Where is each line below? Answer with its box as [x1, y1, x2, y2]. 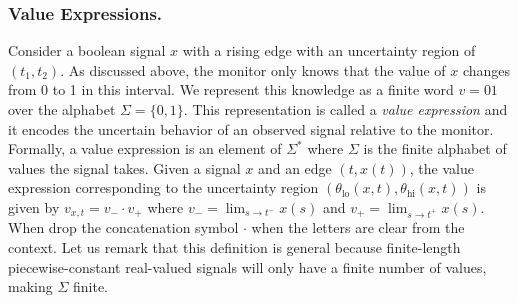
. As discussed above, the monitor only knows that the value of [60, 59, 446, 80]
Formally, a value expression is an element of [8, 138, 282, 159]
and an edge [257, 157, 332, 178]
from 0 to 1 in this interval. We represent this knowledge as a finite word [8, 79, 454, 100]
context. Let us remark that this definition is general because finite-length [8, 237, 461, 258]
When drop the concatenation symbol [8, 217, 239, 238]
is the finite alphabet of [363, 138, 507, 159]
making [8, 276, 53, 297]
